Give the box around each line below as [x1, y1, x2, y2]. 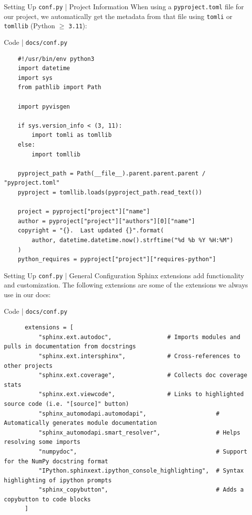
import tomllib [32, 151, 81, 158]
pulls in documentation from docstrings [4, 343, 136, 350]
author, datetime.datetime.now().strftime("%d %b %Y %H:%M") [32, 236, 234, 244]
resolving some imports [4, 439, 81, 446]
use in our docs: [4, 289, 51, 299]
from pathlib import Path [17, 84, 101, 91]
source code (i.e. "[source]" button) [4, 400, 129, 407]
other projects [4, 362, 53, 369]
